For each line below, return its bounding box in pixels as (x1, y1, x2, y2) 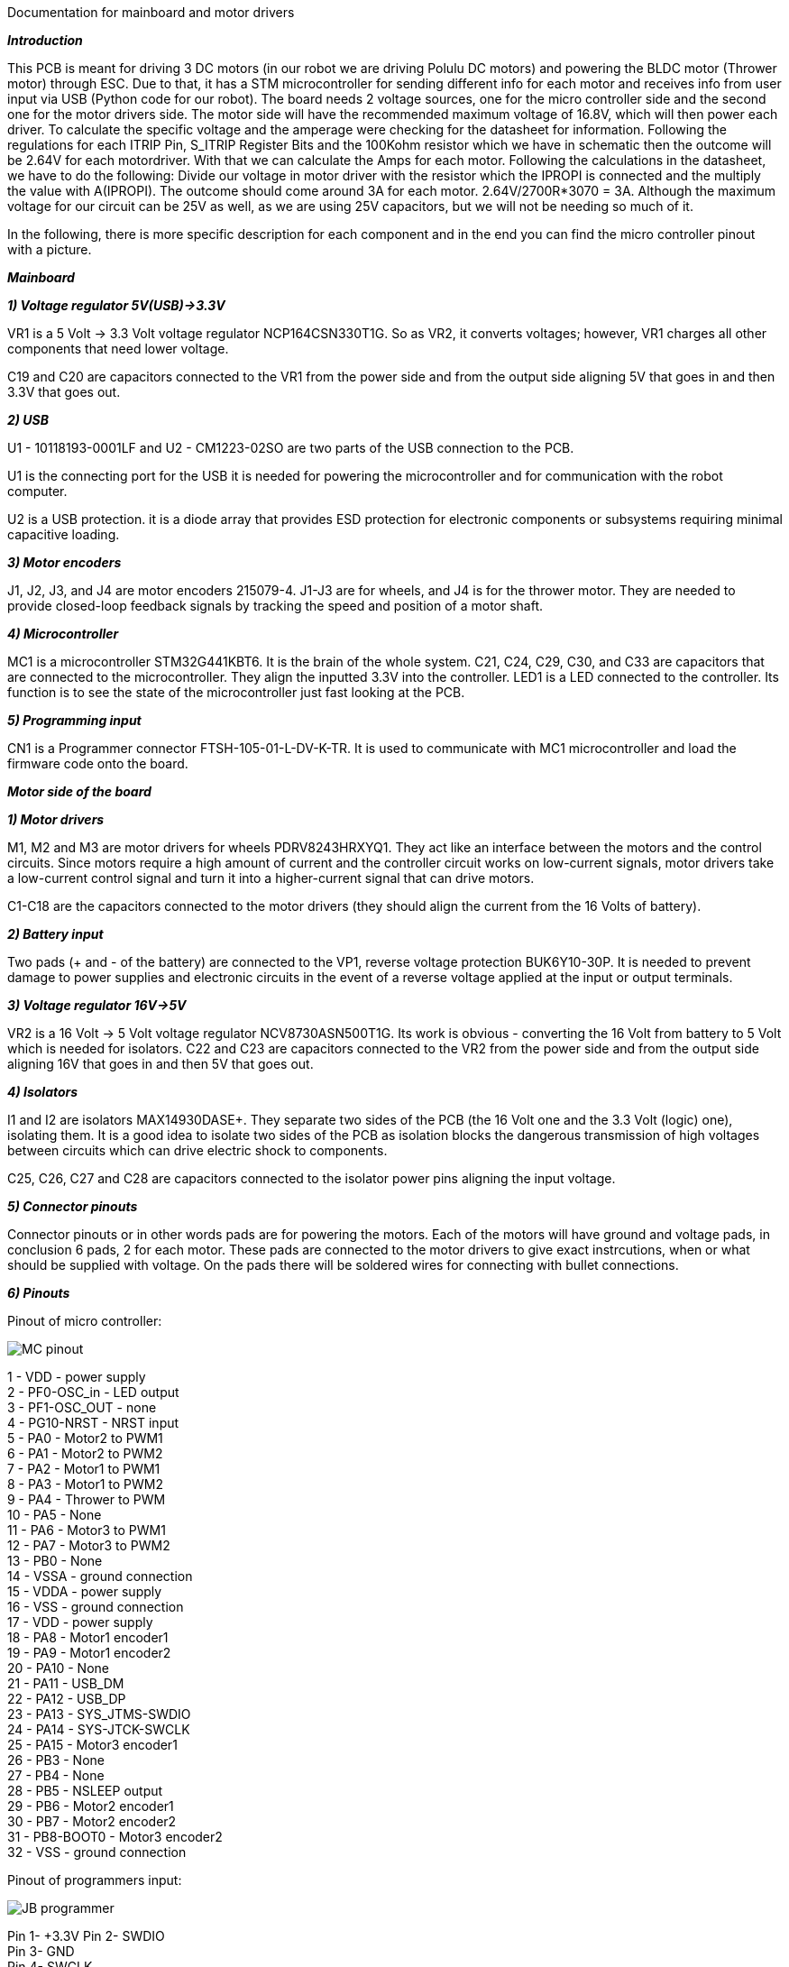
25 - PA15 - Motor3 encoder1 (7, 1737, 178, 1752)
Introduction (7, 32, 83, 48)
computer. (7, 483, 68, 499)
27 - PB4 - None (7, 1768, 105, 1783)
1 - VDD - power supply (7, 1369, 146, 1384)
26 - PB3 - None (7, 1752, 105, 1768)
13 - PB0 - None (7, 1553, 103, 1568)
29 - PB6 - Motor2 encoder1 (7, 1798, 174, 1814)
